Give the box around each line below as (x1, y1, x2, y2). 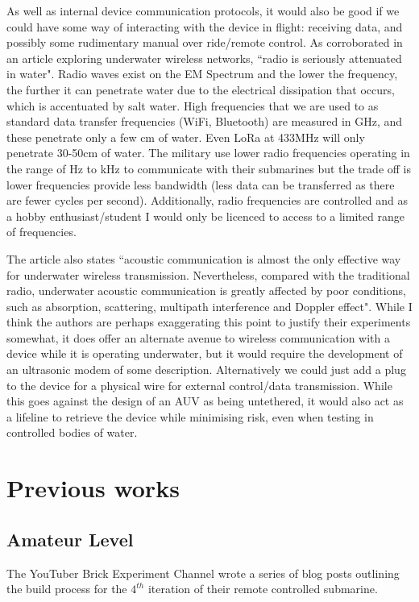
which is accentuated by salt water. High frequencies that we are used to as (6, 97, 379, 114)
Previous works (6, 471, 180, 504)
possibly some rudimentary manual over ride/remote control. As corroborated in (6, 34, 403, 51)
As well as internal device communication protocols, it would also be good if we (6, 2, 400, 19)
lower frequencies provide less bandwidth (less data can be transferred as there (6, 176, 395, 193)
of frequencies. (6, 223, 77, 240)
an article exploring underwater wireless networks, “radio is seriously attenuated (6, 49, 402, 66)
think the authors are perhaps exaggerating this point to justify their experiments (6, 313, 411, 330)
